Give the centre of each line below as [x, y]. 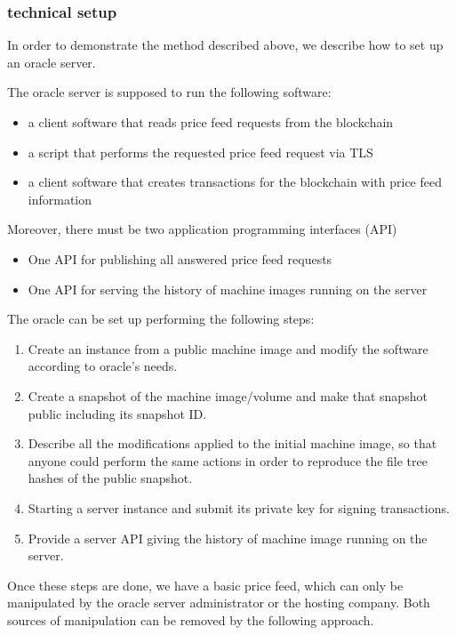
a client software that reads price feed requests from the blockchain [211, 122]
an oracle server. [52, 62]
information [60, 199]
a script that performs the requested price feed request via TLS [200, 152]
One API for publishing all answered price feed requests [180, 258]
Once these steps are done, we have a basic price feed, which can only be [205, 585]
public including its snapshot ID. [117, 413]
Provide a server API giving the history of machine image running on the [228, 538]
